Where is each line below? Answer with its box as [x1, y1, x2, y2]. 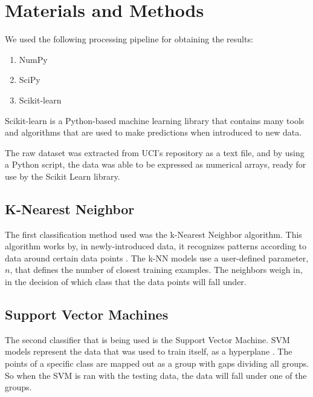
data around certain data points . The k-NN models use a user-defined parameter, [5, 251, 309, 264]
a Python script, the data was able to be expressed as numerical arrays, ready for [5, 158, 306, 171]
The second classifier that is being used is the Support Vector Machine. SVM [5, 333, 290, 346]
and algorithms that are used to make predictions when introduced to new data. [5, 126, 302, 139]
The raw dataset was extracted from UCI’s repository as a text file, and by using [5, 146, 305, 159]
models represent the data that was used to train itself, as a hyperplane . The [5, 345, 292, 358]
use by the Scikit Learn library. [5, 169, 120, 182]
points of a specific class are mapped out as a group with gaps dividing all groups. [5, 357, 309, 370]
